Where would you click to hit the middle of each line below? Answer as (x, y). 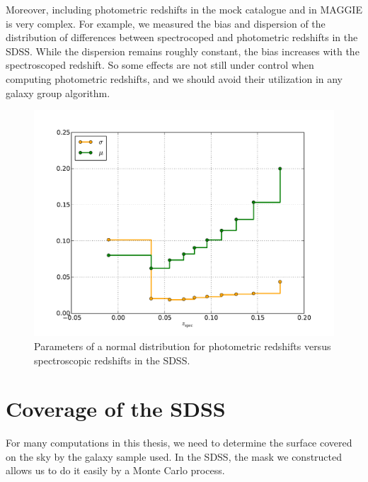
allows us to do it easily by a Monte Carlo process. (115, 470)
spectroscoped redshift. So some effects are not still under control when (160, 65)
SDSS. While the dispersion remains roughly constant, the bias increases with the (183, 51)
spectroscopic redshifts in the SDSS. (112, 360)
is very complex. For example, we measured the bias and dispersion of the (166, 23)
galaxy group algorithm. (58, 93)
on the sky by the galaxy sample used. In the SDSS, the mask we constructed (174, 456)
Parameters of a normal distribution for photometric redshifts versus (183, 346)
